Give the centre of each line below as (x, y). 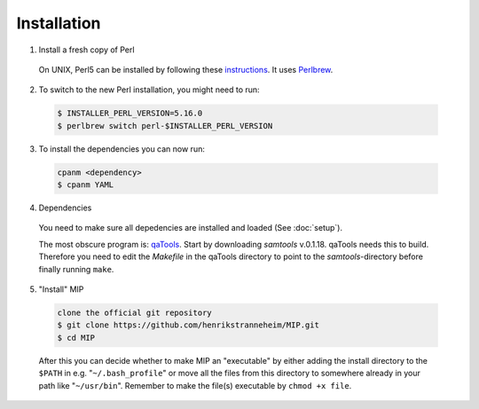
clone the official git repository (134, 312)
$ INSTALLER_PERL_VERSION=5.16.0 (130, 114)
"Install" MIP (61, 289)
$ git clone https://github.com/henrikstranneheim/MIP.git (188, 325)
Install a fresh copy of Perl (86, 50)
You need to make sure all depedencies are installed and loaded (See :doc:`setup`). (191, 228)
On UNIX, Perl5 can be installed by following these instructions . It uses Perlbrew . (186, 69)
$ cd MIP (76, 338)
